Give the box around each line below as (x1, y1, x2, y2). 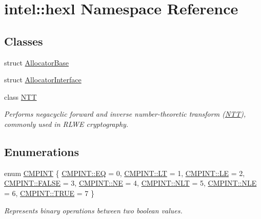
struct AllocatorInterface (4, 74, 82, 85)
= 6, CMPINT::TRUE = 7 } (4, 187, 94, 198)
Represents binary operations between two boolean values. (4, 205, 183, 215)
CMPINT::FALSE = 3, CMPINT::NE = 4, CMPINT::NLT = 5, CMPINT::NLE (4, 178, 257, 188)
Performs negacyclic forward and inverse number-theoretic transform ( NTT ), (4, 108, 246, 119)
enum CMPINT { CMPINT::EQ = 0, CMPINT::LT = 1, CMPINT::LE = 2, (4, 167, 245, 178)
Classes (4, 33, 43, 49)
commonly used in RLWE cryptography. (4, 118, 129, 129)
